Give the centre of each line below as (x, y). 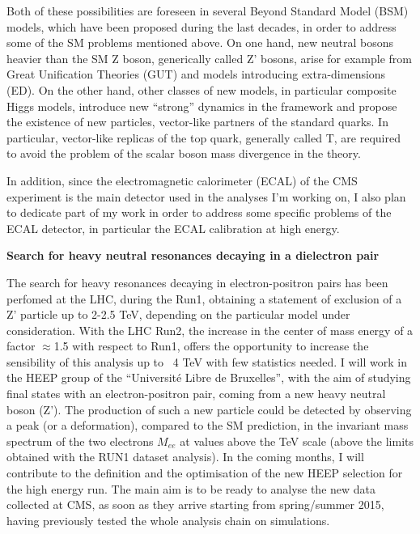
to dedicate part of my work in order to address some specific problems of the (199, 212)
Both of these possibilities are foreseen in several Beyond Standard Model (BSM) (208, 11)
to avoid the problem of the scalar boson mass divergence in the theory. (184, 153)
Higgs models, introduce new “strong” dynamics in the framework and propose (202, 106)
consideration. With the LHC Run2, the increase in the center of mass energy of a (210, 330)
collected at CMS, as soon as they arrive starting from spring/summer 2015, (195, 504)
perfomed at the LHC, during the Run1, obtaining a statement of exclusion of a (204, 298)
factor (21, 346)
